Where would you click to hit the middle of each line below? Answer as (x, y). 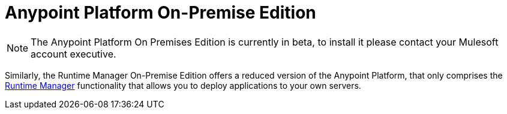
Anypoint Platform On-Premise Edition (160, 13)
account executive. (73, 54)
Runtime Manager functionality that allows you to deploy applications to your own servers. (183, 85)
